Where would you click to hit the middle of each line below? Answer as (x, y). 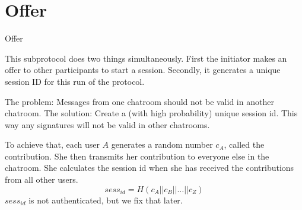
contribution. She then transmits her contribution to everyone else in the (137, 156)
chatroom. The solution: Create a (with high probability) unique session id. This (151, 113)
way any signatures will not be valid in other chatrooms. (107, 124)
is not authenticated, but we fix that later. (106, 200)
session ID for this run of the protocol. (75, 81)
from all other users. (42, 179)
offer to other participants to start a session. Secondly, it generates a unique (143, 70)
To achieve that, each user (52, 144)
